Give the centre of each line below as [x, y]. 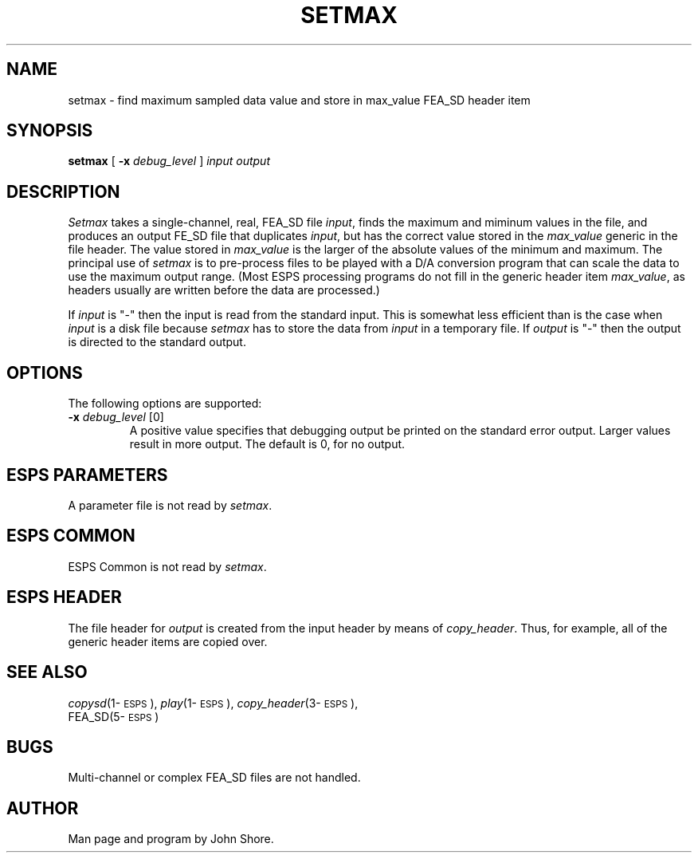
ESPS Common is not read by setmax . [167, 566]
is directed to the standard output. [157, 342]
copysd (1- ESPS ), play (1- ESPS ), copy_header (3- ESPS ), [213, 703]
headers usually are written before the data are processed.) [224, 290]
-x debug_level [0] [116, 417]
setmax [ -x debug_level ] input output [169, 161]
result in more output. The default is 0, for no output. [267, 444]
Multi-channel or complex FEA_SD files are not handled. [214, 778]
